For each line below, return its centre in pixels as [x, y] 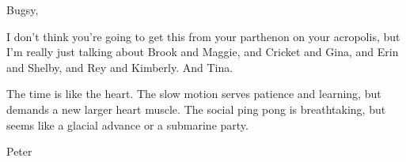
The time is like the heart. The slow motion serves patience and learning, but [194, 94]
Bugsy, [23, 9]
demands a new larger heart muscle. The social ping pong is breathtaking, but [196, 109]
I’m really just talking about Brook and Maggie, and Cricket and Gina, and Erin [203, 52]
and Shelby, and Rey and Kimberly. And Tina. [120, 67]
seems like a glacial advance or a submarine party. [127, 124]
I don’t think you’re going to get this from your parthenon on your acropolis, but [203, 36]
